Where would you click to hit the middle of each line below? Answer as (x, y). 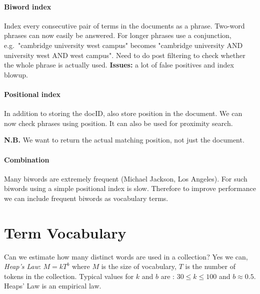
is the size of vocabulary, (139, 266)
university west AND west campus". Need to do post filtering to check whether (125, 55)
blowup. (16, 74)
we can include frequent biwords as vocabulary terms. (86, 198)
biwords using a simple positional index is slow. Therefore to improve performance (130, 188)
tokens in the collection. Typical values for (69, 276)
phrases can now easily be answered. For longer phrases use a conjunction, (118, 35)
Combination (27, 159)
